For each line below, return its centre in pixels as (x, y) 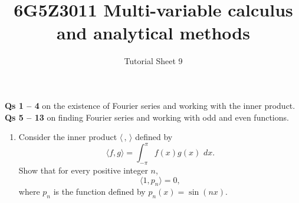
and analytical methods (153, 33)
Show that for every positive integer (83, 170)
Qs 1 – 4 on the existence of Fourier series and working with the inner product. (150, 105)
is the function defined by (99, 192)
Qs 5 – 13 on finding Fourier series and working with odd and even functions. (147, 117)
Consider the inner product (68, 137)
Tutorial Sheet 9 (153, 61)
